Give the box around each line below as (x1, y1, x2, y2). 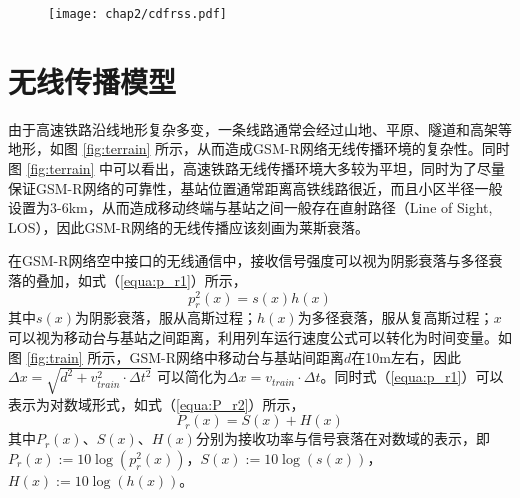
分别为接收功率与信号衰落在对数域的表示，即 (195, 428, 490, 449)
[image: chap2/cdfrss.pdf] (48, 7, 227, 21)
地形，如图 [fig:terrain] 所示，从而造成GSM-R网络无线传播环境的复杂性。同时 (8, 138, 510, 159)
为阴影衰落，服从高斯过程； (75, 307, 258, 328)
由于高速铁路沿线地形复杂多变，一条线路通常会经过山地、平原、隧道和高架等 (8, 118, 512, 139)
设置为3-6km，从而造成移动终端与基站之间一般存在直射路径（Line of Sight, (8, 197, 493, 218)
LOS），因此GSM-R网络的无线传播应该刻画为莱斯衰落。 (8, 216, 370, 237)
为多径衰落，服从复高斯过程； (297, 307, 494, 328)
